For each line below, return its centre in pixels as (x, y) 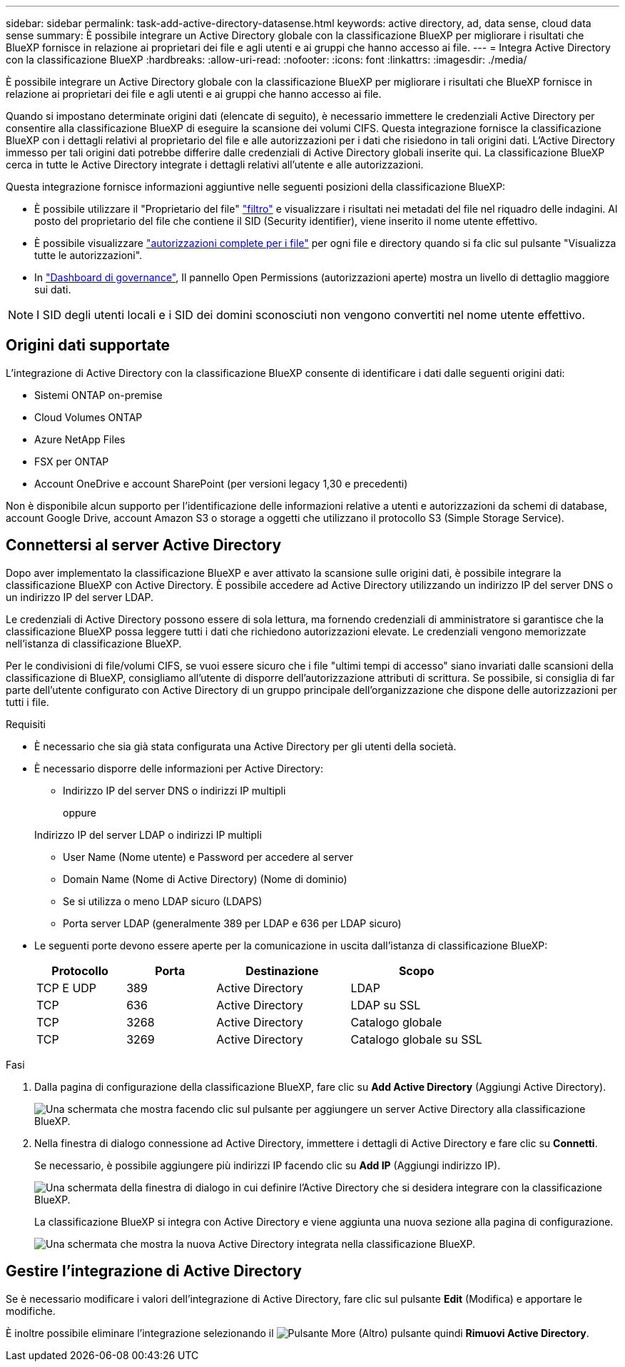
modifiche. (31, 1311)
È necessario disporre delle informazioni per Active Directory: (179, 768)
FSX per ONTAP (72, 461)
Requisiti (26, 724)
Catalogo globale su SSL (416, 1039)
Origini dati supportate (88, 345)
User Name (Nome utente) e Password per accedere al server (208, 857)
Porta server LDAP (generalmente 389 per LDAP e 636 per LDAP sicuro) (232, 923)
